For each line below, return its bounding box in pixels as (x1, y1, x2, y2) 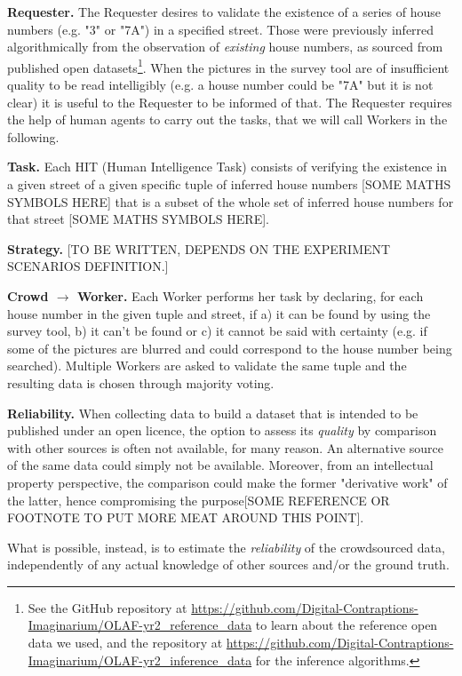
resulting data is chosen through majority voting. (7, 373, 275, 392)
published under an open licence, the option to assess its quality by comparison (7, 421, 437, 440)
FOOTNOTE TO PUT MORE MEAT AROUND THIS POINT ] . (7, 508, 364, 527)
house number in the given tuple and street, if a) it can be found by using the (7, 304, 431, 322)
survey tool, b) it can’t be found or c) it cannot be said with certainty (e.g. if (7, 322, 427, 340)
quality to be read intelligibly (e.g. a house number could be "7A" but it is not (7, 76, 434, 94)
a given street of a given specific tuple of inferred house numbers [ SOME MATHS (7, 175, 451, 193)
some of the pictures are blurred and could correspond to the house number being (7, 338, 452, 357)
